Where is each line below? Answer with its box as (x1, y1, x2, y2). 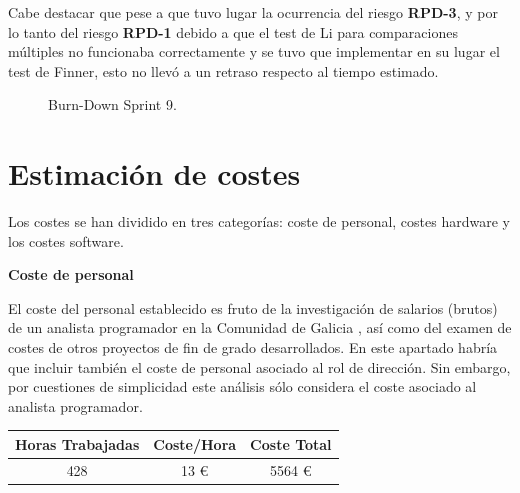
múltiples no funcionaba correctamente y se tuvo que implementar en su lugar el (8, 41, 500, 62)
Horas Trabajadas (15, 433, 140, 454)
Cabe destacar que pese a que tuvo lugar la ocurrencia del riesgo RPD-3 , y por (8, 2, 498, 22)
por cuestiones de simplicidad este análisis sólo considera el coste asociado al (8, 376, 477, 397)
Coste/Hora (153, 433, 237, 454)
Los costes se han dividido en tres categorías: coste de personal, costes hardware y (8, 211, 510, 232)
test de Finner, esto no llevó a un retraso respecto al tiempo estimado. (8, 60, 439, 81)
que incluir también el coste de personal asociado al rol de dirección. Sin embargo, (8, 356, 511, 377)
